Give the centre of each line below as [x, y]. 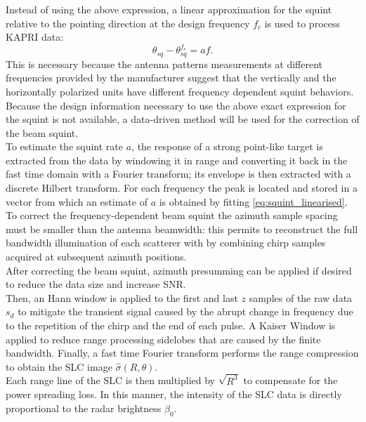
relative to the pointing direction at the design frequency [128, 23]
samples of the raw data [301, 297]
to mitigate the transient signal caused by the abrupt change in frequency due [185, 311]
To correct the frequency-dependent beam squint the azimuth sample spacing [172, 215]
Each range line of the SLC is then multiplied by [111, 380]
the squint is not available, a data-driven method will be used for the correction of [183, 119]
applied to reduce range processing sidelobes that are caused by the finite [163, 339]
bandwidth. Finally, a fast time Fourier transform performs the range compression [182, 353]
